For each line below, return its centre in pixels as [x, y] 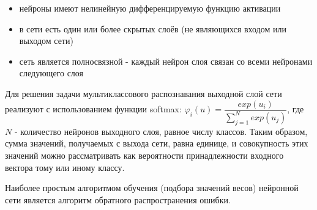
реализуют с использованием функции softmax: [93, 109]
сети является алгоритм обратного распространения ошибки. [118, 199]
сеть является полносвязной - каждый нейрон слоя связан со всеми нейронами [166, 61]
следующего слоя [51, 73]
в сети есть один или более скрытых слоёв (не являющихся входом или [153, 28]
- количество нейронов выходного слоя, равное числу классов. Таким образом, [161, 131]
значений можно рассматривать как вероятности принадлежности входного [144, 155]
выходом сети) [46, 41]
